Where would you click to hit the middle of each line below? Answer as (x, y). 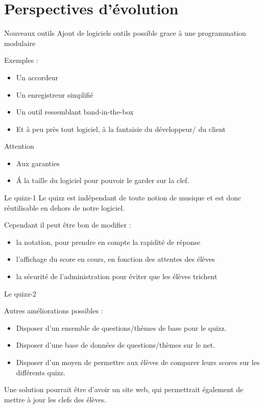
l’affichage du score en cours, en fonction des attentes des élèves (115, 259)
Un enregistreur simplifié (55, 94)
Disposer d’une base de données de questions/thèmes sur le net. (116, 345)
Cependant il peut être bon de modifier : (68, 225)
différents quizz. (41, 372)
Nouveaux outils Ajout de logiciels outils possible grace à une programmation (125, 33)
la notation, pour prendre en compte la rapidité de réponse (108, 242)
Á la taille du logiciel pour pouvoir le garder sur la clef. (103, 180)
